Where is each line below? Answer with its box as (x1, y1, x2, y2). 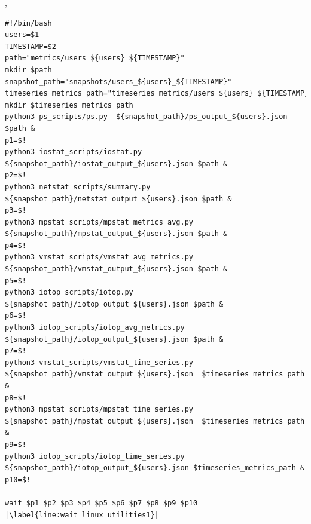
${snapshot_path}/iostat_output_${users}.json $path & (5, 159, 228, 168)
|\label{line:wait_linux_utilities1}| (5, 510, 159, 519)
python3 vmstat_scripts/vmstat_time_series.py (5, 358, 193, 367)
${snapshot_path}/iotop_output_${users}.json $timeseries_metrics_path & (5, 464, 305, 473)
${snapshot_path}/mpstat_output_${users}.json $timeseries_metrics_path (5, 416, 305, 425)
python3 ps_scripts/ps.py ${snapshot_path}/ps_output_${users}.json (5, 112, 288, 121)
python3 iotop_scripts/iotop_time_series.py (5, 452, 185, 461)
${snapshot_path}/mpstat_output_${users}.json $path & (5, 229, 228, 238)
